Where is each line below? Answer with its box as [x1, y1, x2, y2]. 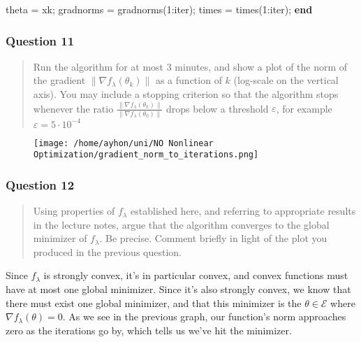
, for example [276, 101, 332, 115]
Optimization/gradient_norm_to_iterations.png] [34, 150, 259, 160]
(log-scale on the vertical [233, 73, 339, 87]
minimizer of [33, 231, 87, 245]
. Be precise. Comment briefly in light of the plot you [99, 231, 327, 245]
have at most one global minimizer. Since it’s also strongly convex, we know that [6, 282, 351, 297]
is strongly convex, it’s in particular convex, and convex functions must [43, 268, 348, 283]
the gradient [33, 73, 86, 87]
